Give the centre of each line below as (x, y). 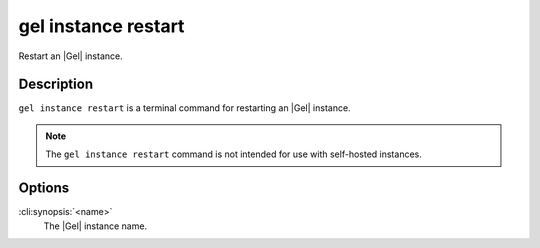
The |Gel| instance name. (95, 226)
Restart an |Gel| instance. (71, 56)
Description (56, 84)
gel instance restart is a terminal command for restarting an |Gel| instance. (184, 108)
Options (44, 188)
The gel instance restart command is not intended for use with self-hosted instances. (233, 154)
